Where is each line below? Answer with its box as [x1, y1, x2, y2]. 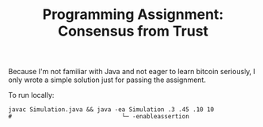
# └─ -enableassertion [8, 113, 190, 121]
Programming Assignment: [42, 6, 224, 24]
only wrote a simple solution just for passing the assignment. [8, 75, 206, 84]
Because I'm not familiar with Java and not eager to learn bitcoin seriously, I [8, 67, 256, 77]
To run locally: [8, 91, 55, 100]
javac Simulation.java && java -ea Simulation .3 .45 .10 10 [8, 106, 215, 114]
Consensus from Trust [58, 22, 208, 40]
